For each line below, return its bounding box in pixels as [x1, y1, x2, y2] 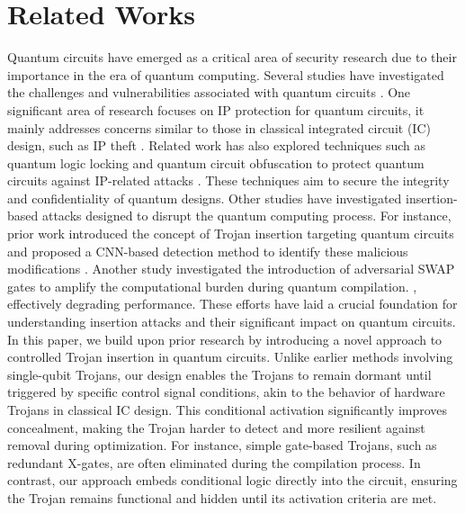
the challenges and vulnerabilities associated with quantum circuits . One [7, 83, 411, 102]
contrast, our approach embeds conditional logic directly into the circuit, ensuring [7, 471, 458, 490]
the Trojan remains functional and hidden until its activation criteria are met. [7, 488, 437, 507]
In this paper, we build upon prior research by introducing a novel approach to [7, 329, 443, 348]
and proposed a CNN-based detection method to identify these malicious [7, 241, 408, 260]
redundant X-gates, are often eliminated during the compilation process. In [7, 453, 421, 472]
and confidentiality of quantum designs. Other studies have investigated [7, 188, 402, 207]
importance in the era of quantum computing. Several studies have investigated [7, 65, 444, 84]
